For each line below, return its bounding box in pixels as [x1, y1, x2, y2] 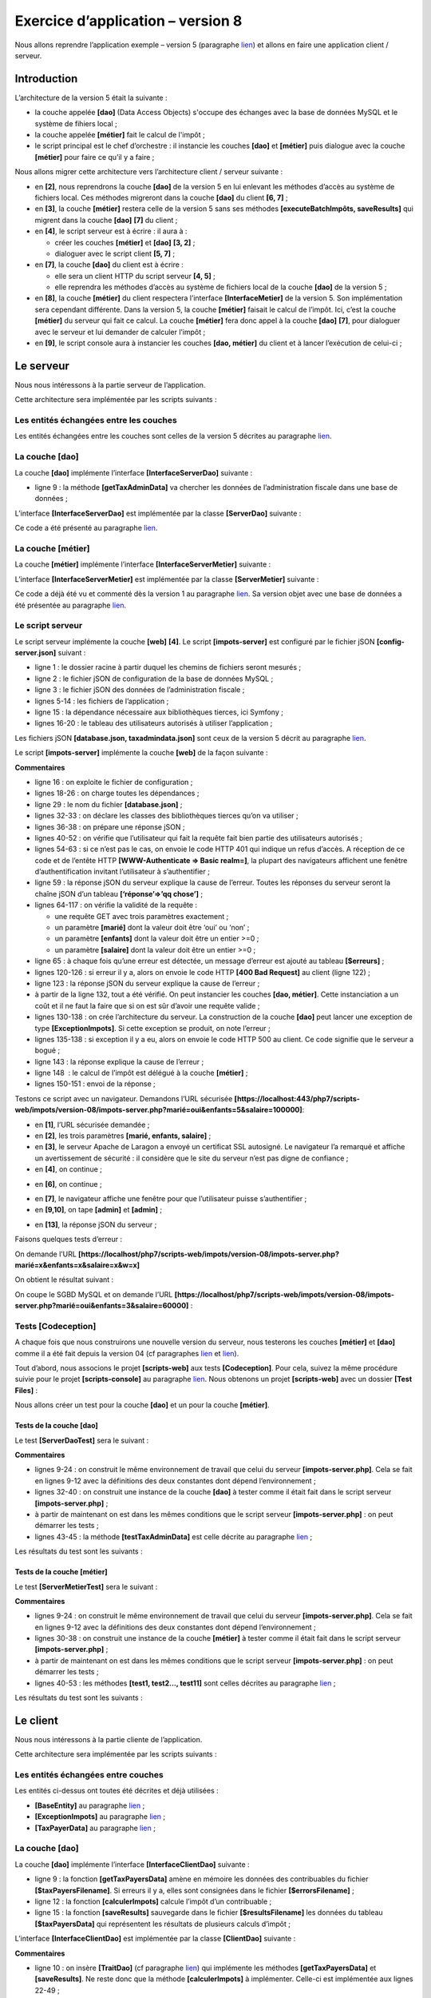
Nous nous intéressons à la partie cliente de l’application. [14, 1734, 203, 1744]
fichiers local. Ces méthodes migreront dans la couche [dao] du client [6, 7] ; [34, 193, 288, 202]
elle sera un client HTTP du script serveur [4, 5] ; [54, 271, 215, 281]
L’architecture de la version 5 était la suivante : [14, 93, 168, 102]
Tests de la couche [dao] [14, 1421, 99, 1431]
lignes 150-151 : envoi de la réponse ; [34, 1079, 156, 1089]
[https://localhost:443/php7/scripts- [234, 1093, 361, 1103]
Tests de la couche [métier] [14, 1567, 108, 1577]
